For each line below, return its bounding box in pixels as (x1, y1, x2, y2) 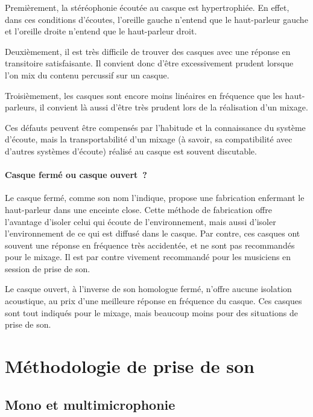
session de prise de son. (5, 262, 90, 275)
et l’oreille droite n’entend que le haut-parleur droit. (5, 25, 197, 37)
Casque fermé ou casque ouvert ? (5, 168, 147, 181)
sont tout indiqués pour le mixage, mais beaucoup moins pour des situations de (5, 306, 298, 319)
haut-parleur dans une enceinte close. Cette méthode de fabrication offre (5, 203, 272, 215)
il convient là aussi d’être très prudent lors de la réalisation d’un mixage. (39, 101, 308, 113)
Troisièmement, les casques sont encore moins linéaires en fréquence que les (5, 89, 282, 101)
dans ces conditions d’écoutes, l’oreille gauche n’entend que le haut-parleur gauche (5, 13, 308, 25)
